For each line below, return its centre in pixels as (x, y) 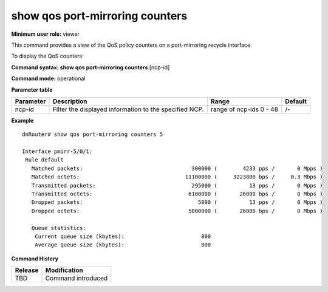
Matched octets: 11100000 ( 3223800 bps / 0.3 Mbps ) (177, 177)
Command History (35, 259)
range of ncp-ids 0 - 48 (244, 109)
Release (27, 270)
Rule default (44, 160)
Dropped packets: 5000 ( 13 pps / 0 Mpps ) (177, 202)
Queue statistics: (59, 228)
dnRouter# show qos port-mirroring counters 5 (93, 134)
